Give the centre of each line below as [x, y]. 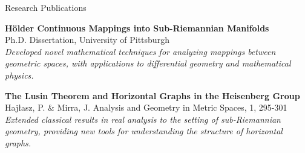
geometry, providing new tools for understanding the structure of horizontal [144, 131]
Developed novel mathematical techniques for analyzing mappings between [140, 51]
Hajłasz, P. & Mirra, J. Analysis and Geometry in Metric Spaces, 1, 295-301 [146, 107]
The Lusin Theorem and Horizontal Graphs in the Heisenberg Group [152, 95]
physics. [19, 75]
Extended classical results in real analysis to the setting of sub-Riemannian [143, 119]
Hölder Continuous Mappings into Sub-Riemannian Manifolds [137, 28]
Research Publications [46, 7]
